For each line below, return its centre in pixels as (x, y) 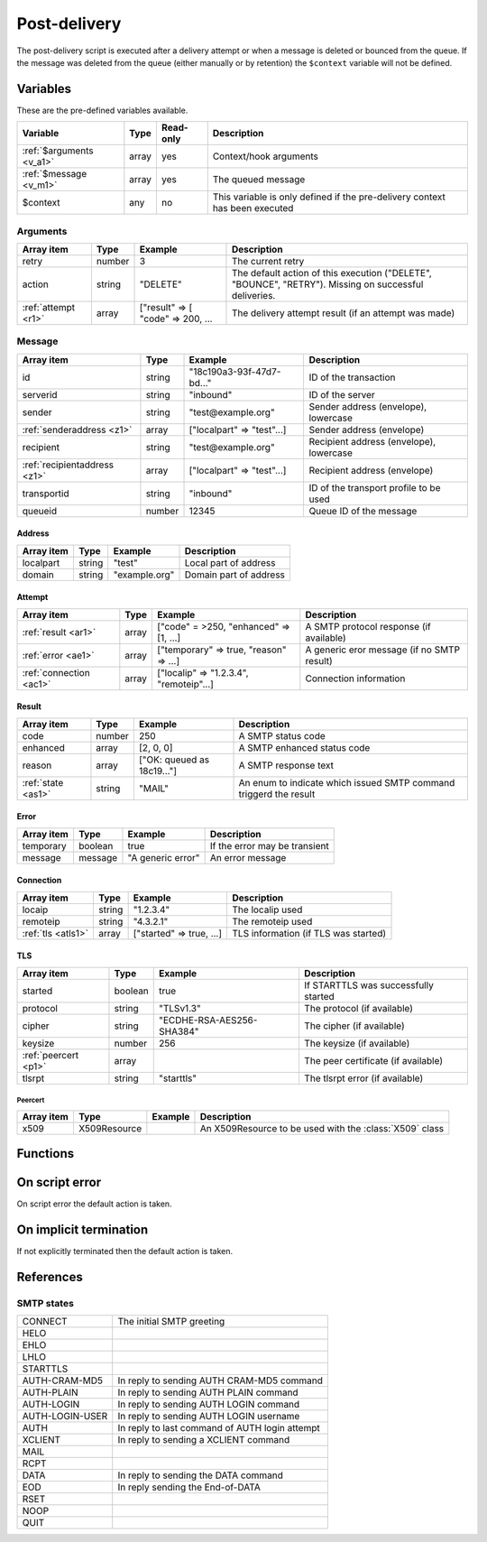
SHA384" (179, 1031)
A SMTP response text (286, 765)
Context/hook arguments (266, 156)
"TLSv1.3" (180, 1008)
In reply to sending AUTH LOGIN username (209, 1417)
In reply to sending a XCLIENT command (204, 1440)
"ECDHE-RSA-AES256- (208, 1020)
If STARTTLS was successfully (369, 985)
